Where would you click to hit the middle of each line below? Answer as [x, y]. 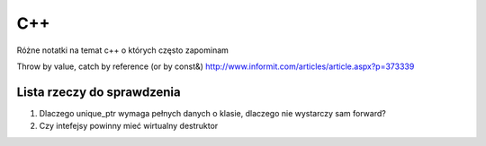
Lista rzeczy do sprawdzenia [99, 92]
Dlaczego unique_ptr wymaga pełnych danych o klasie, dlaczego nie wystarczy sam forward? [212, 113]
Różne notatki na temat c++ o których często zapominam [123, 50]
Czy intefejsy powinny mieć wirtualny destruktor [129, 126]
